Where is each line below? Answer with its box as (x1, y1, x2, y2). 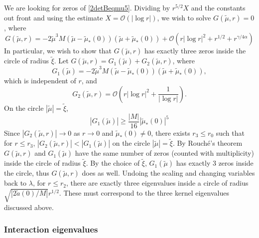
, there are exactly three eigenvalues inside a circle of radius (66, 178, 249, 188)
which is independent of (4, 75, 76, 86)
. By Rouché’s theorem (172, 138, 243, 148)
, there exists (151, 128, 190, 138)
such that (216, 128, 245, 138)
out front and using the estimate (4, 12, 103, 22)
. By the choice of (86, 158, 140, 168)
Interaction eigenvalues (4, 223, 98, 236)
